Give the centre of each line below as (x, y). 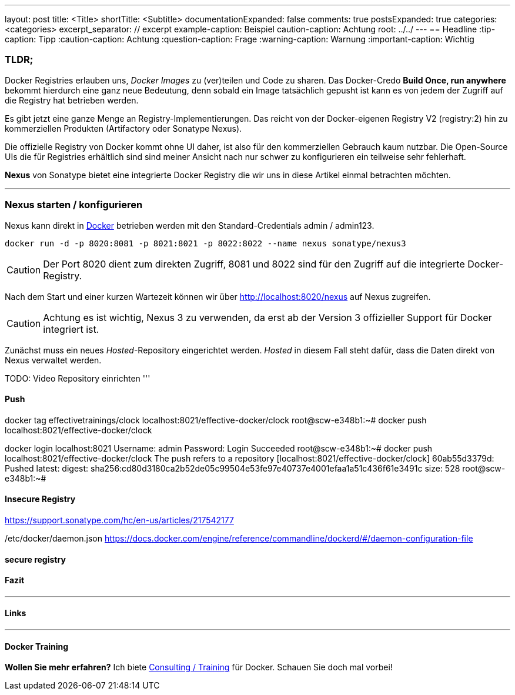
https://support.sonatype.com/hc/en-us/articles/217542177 (119, 520)
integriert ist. (71, 329)
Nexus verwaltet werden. (53, 360)
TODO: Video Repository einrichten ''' (78, 378)
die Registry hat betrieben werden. (72, 100)
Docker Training (37, 646)
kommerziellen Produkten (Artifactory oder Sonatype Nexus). (123, 128)
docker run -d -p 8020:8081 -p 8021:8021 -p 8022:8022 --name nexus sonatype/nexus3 (205, 243)
